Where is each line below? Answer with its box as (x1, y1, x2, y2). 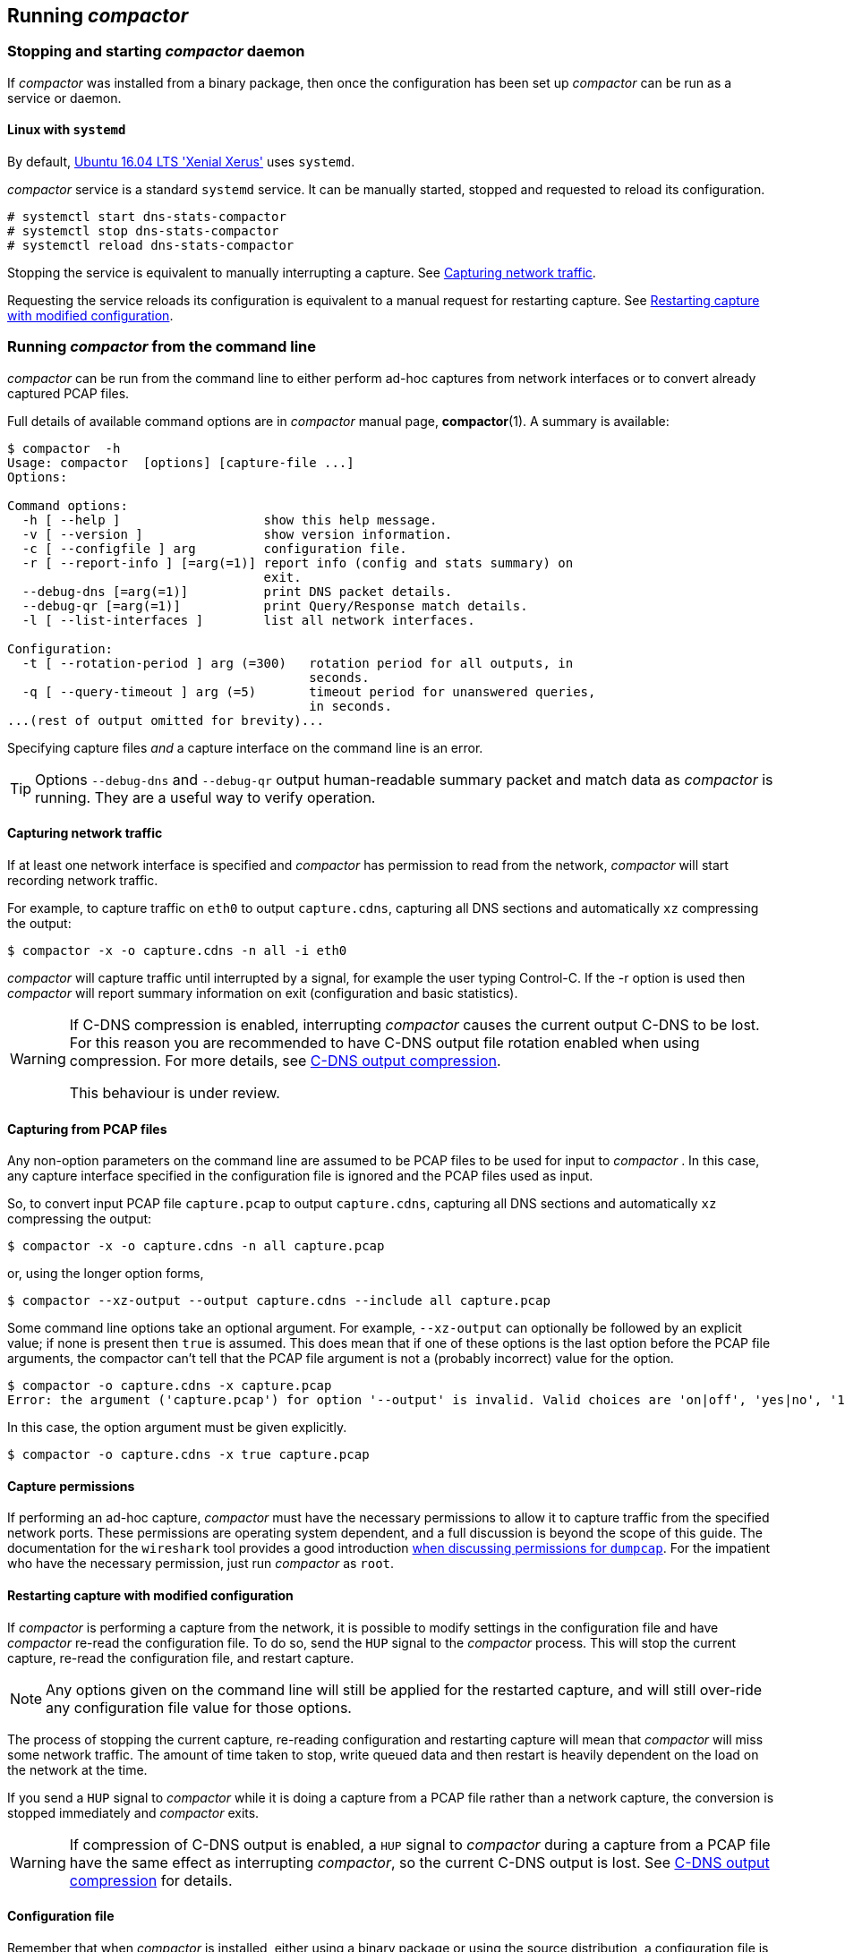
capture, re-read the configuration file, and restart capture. (7, 1649, 354, 1666)
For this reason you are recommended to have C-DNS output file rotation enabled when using (69, 1033, 700, 1052)
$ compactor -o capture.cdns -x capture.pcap (7, 1378, 332, 1394)
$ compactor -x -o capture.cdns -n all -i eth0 (7, 942, 347, 958)
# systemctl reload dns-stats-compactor (7, 238, 294, 253)
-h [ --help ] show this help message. (21, 512, 438, 527)
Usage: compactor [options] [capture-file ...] (7, 455, 354, 470)
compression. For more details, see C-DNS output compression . (69, 1051, 501, 1070)
